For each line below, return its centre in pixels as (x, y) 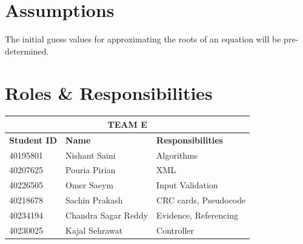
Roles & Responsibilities (109, 92)
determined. (27, 51)
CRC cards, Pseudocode (201, 200)
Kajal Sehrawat (94, 230)
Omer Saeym (90, 185)
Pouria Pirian (91, 170)
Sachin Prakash (94, 200)
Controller (175, 230)
